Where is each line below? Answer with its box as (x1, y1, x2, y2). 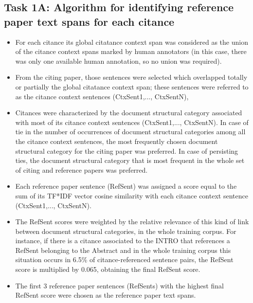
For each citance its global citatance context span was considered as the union (15, 36, 248, 47)
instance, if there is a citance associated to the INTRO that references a (15, 235, 230, 246)
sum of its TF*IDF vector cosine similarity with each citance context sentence (15, 190, 248, 200)
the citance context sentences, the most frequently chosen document (15, 136, 218, 146)
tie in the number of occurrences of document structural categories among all (15, 126, 246, 137)
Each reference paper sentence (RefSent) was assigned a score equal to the (15, 181, 237, 191)
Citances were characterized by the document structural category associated (15, 107, 242, 118)
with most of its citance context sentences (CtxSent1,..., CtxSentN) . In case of (15, 117, 249, 127)
